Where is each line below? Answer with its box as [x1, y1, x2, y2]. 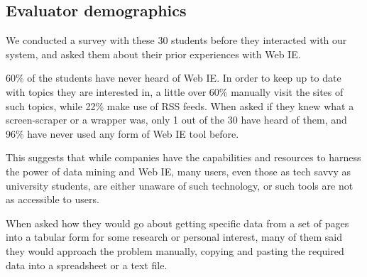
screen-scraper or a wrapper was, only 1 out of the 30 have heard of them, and [6, 112, 347, 127]
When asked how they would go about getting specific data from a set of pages [6, 215, 349, 230]
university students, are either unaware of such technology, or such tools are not [6, 178, 354, 192]
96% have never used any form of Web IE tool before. [6, 126, 239, 141]
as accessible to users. [6, 192, 99, 207]
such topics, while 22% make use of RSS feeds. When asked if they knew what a [6, 98, 354, 113]
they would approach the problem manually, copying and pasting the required [6, 243, 344, 258]
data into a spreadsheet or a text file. [6, 257, 168, 272]
